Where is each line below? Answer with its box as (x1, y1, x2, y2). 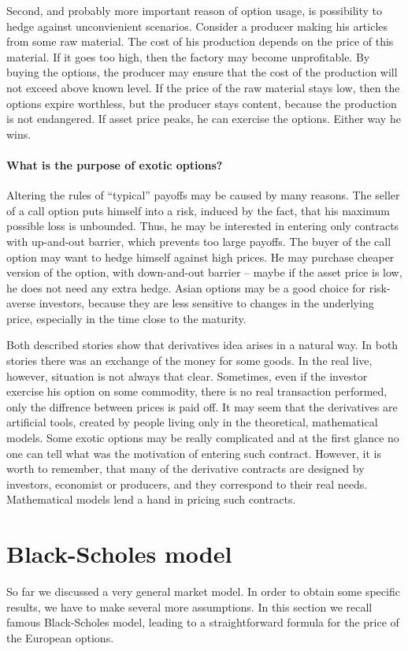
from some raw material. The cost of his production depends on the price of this (6, 33, 394, 50)
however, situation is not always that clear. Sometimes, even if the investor (6, 367, 368, 384)
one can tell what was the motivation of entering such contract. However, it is (6, 445, 381, 461)
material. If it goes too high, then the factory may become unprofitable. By (6, 48, 370, 65)
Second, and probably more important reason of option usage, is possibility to (6, 2, 382, 18)
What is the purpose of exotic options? (6, 156, 223, 173)
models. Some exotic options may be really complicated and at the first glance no (6, 430, 399, 446)
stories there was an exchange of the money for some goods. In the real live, (6, 352, 373, 369)
